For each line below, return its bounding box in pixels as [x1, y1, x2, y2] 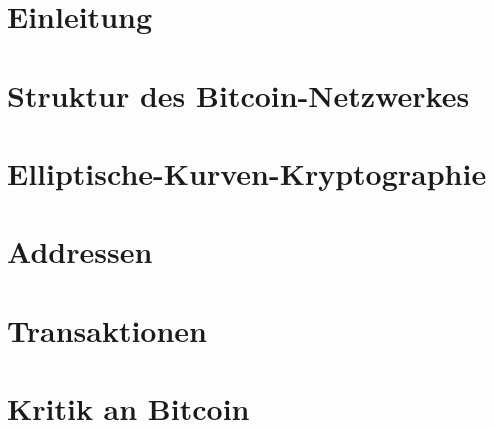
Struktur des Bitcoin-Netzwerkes [7, 74, 470, 115]
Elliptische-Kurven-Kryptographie [7, 152, 487, 193]
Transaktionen [7, 309, 207, 350]
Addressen [7, 231, 153, 272]
